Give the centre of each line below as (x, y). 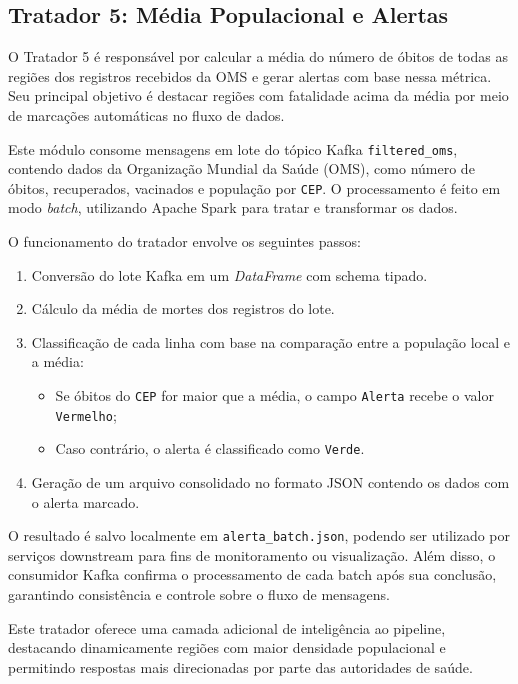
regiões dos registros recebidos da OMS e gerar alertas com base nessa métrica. (250, 75)
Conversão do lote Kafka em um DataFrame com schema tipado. (229, 274)
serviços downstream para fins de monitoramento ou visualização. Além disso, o (252, 554)
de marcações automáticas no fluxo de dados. (146, 114)
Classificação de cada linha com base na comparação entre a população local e (270, 341)
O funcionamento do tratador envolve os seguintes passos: (184, 241)
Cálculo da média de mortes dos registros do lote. (183, 308)
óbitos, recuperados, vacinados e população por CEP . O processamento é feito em (254, 187)
